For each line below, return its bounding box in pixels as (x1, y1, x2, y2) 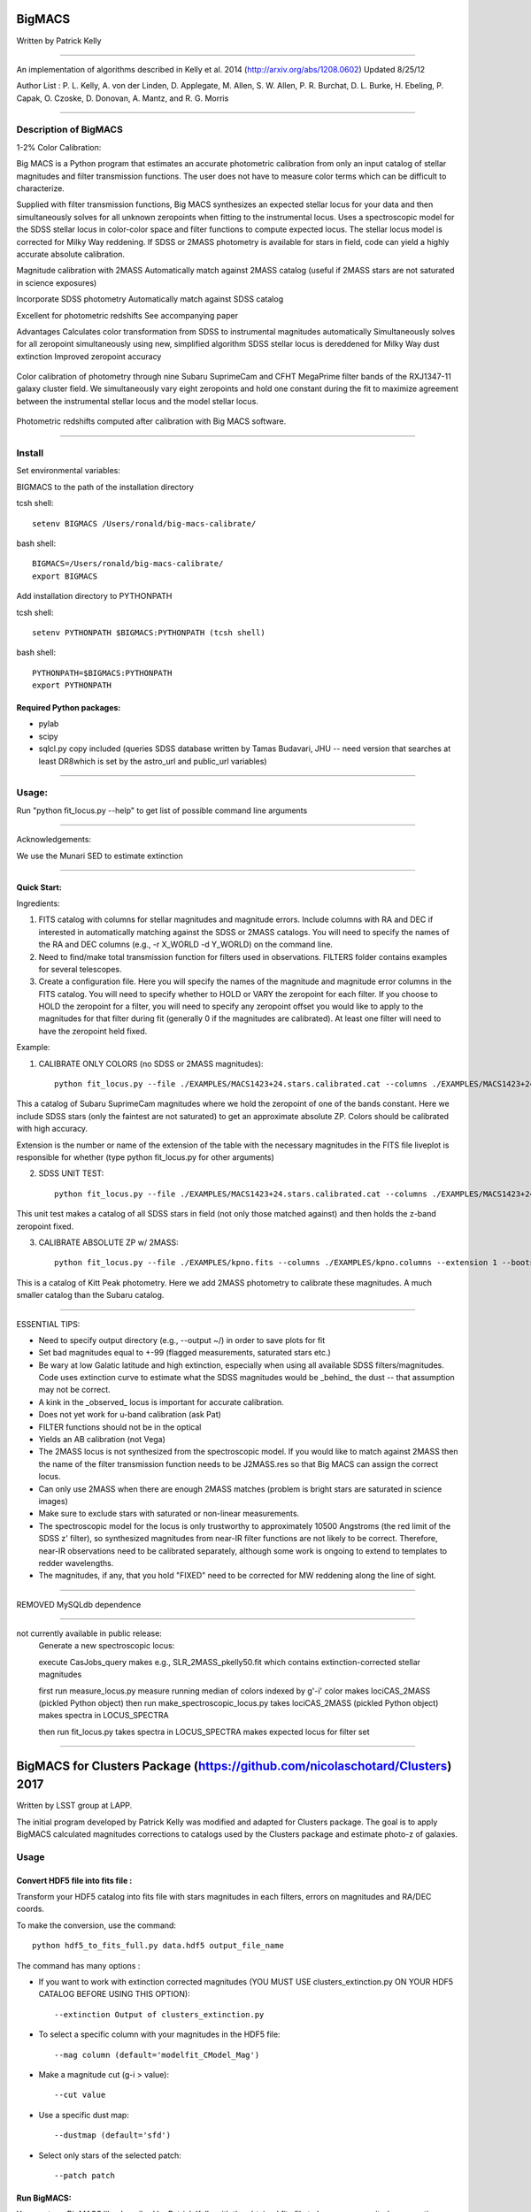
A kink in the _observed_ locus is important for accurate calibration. (38, 1396, 285, 1407)
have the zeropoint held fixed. (38, 1025, 148, 1036)
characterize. (16, 183, 65, 194)
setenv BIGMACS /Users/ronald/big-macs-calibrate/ (32, 518, 257, 528)
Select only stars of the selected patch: (38, 2150, 181, 2161)
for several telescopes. (38, 964, 122, 974)
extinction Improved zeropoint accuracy (16, 350, 162, 362)
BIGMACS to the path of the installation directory (16, 481, 195, 492)
